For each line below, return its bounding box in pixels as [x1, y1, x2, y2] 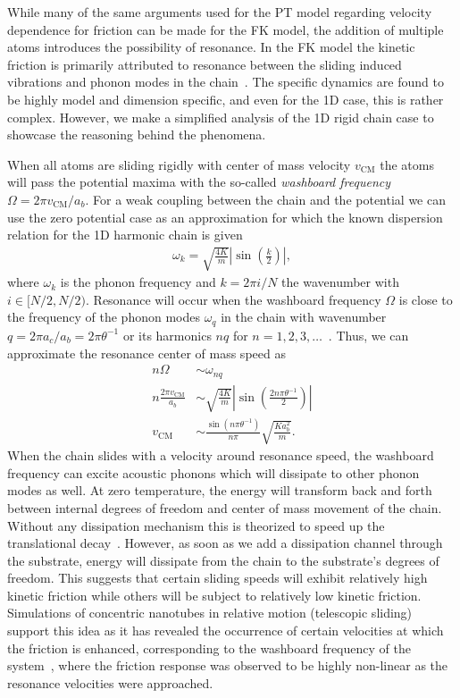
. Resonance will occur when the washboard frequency [86, 290, 381, 308]
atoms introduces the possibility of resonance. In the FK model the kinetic [7, 38, 415, 56]
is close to [398, 290, 453, 308]
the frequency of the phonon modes [7, 307, 200, 326]
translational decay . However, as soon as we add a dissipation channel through [7, 534, 443, 552]
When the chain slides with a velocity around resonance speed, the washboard [7, 446, 434, 465]
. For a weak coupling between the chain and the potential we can [85, 189, 446, 208]
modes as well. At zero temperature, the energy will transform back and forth [7, 481, 432, 500]
